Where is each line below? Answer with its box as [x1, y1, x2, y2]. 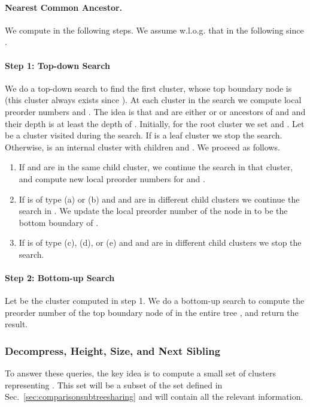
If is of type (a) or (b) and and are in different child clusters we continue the [19, 192, 300, 205]
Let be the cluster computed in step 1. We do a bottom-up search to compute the [5, 294, 305, 307]
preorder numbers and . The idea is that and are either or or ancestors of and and [5, 105, 306, 117]
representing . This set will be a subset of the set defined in [5, 378, 223, 391]
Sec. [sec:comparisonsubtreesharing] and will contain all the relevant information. [5, 390, 303, 403]
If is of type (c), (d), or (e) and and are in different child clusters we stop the [19, 236, 302, 249]
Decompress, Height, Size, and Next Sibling [5, 343, 221, 358]
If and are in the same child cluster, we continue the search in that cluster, [19, 161, 293, 173]
